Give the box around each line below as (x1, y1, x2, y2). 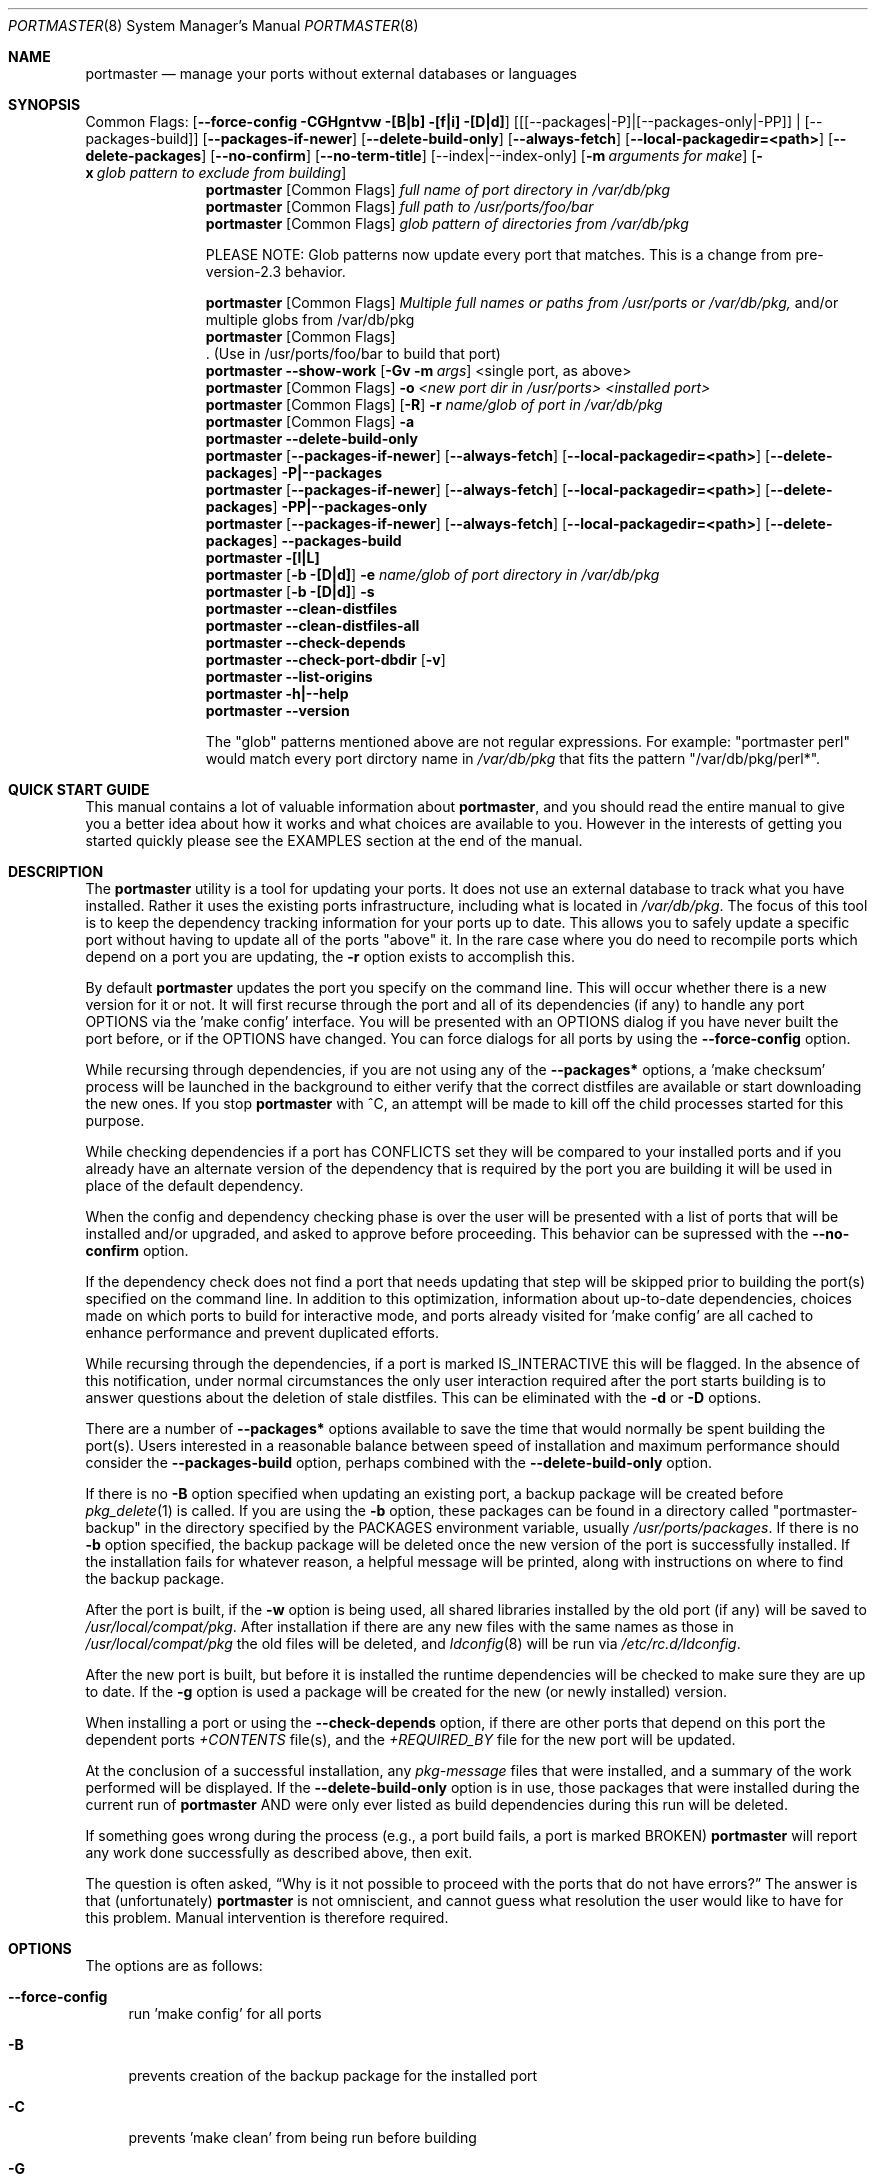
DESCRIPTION (8, 863, 104, 880)
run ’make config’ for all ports (128, 2005, 322, 2022)
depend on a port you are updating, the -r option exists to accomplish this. (85, 948, 575, 965)
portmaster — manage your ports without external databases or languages (85, 65, 577, 82)
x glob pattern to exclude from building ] (85, 164, 347, 181)
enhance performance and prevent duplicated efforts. (85, 1324, 440, 1341)
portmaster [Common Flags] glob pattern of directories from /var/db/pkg (205, 215, 689, 232)
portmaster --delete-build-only (205, 430, 418, 447)
